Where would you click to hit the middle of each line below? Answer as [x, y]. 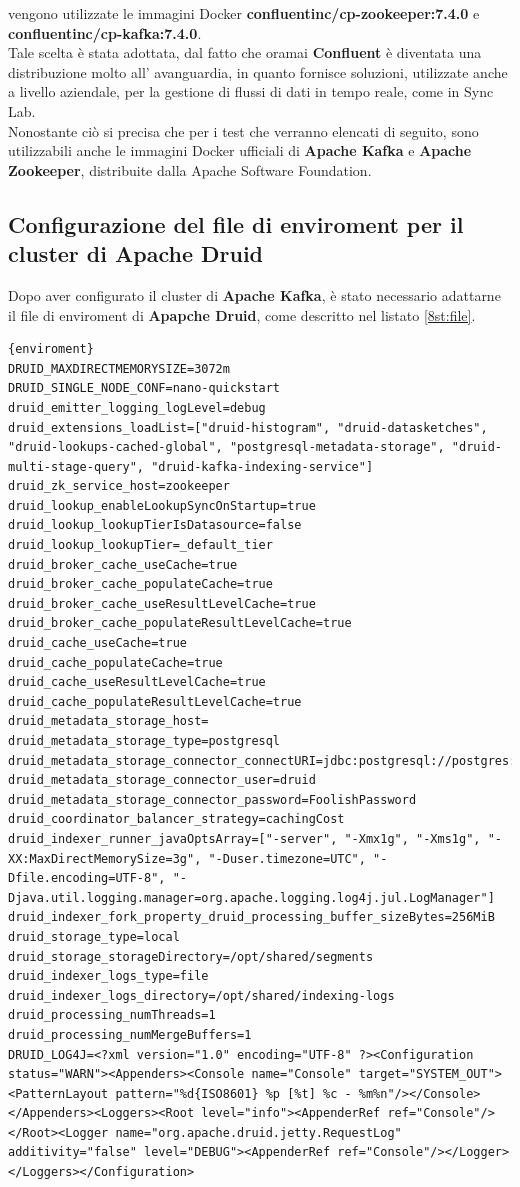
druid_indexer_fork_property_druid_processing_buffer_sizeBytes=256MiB [251, 917]
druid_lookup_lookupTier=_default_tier [140, 545]
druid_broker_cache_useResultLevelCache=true [162, 603]
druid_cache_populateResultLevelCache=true [155, 701]
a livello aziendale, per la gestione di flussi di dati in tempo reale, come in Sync [251, 91]
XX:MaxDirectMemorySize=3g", [105, 858]
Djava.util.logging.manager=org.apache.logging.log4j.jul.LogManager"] [251, 897]
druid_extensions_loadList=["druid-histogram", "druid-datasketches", [248, 427]
